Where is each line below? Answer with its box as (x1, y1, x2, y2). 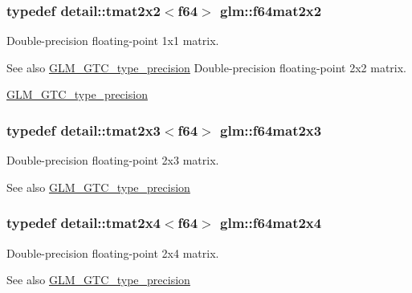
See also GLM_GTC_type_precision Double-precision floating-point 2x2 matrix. (6, 59, 406, 75)
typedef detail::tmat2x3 (6, 120, 161, 140)
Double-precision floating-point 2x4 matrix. (6, 244, 219, 261)
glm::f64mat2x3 (220, 120, 322, 140)
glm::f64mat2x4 (220, 213, 322, 233)
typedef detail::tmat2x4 (6, 213, 161, 233)
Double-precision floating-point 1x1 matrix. (6, 32, 219, 49)
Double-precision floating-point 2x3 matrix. (6, 152, 219, 169)
